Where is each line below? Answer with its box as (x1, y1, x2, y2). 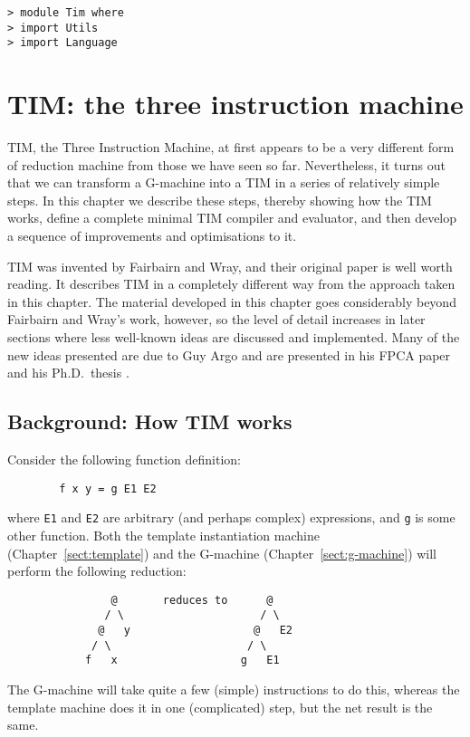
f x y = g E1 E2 (59, 482, 157, 495)
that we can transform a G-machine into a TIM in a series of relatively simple (7, 173, 440, 192)
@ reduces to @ (110, 593, 273, 607)
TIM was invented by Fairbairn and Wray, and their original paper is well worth (7, 256, 453, 275)
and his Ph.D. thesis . (7, 363, 129, 382)
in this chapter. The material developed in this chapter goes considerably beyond (7, 292, 456, 311)
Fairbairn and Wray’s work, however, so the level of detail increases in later (7, 310, 426, 329)
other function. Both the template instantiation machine (7, 525, 320, 544)
